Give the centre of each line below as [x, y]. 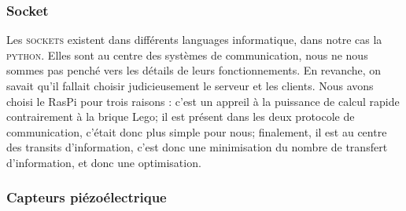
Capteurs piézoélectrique [87, 197]
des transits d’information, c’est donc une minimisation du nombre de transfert [197, 147]
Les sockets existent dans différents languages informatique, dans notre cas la [194, 40]
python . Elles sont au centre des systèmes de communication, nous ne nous [187, 55]
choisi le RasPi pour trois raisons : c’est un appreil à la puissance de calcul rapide [203, 101]
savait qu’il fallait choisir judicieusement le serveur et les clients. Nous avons [190, 85]
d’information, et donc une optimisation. [104, 162]
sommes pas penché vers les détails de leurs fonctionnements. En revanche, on [194, 70]
